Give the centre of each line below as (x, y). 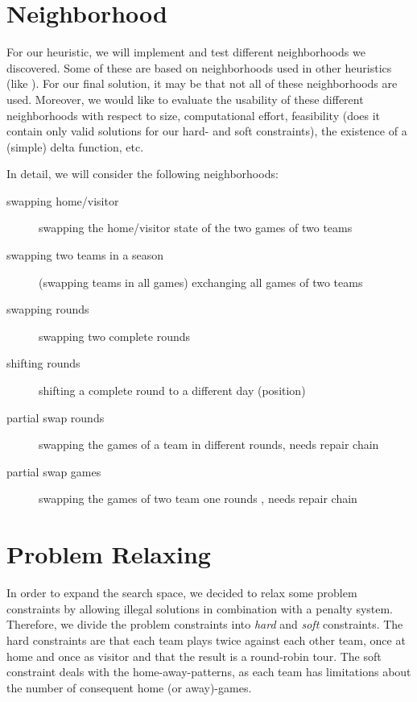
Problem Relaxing (109, 554)
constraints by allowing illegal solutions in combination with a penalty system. (200, 608)
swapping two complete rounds (115, 336)
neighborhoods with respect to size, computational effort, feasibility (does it (194, 115)
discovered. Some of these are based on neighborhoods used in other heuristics (199, 67)
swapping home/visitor (63, 200)
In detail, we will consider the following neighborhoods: (142, 174)
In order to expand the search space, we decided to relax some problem (182, 593)
